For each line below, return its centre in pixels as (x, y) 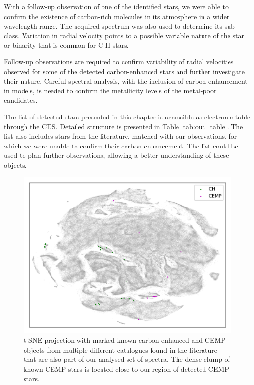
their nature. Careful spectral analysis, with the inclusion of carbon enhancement (126, 81)
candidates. (21, 100)
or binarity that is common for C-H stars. (66, 45)
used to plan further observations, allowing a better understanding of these (116, 155)
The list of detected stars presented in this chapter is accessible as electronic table (127, 116)
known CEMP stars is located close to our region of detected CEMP (126, 369)
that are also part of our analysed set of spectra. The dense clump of (127, 359)
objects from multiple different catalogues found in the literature (121, 349)
